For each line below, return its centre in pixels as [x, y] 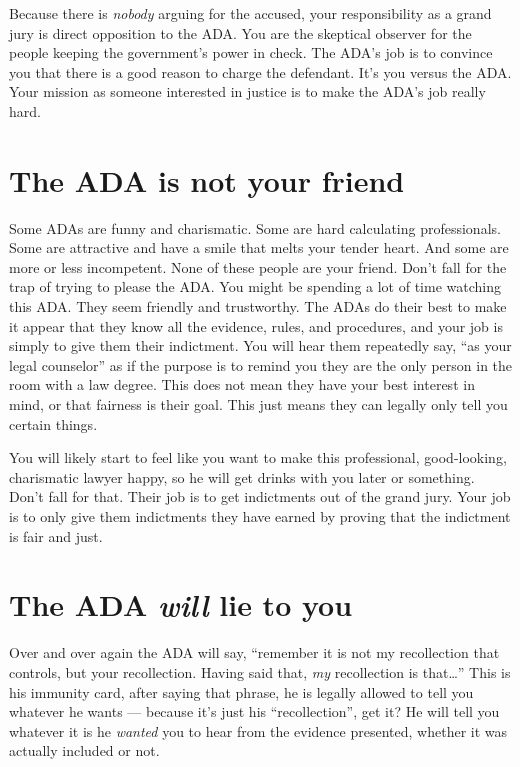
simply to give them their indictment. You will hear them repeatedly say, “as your [260, 345]
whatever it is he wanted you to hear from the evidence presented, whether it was [258, 730]
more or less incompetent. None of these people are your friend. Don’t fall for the [258, 266]
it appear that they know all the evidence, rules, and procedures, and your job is [256, 325]
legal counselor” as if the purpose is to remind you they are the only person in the [261, 364]
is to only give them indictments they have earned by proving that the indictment [260, 516]
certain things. [53, 423]
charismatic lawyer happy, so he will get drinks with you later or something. [242, 476]
